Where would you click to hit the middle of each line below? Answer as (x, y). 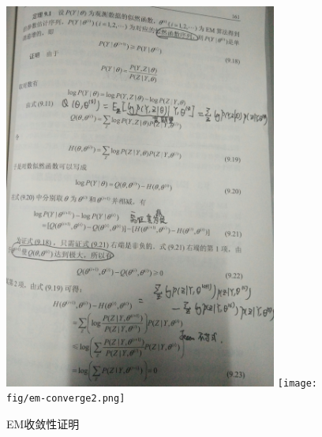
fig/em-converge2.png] (66, 399)
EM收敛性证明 (43, 424)
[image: (297, 383)
